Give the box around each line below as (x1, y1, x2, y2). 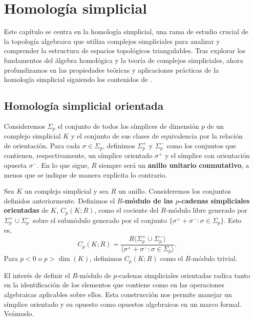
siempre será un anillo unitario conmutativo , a (99, 160, 249, 170)
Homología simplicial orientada (4, 98, 164, 113)
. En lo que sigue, (37, 160, 89, 170)
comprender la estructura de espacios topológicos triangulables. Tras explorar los (4, 45, 246, 56)
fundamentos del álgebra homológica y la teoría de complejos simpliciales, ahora (4, 55, 243, 65)
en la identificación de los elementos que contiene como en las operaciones (4, 280, 224, 290)
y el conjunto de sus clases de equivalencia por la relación (71, 131, 243, 141)
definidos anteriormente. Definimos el (4, 195, 115, 205)
